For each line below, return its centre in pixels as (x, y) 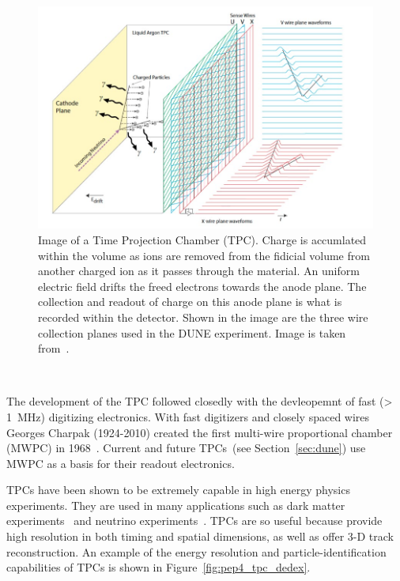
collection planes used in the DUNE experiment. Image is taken (192, 332)
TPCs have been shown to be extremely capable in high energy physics (178, 490)
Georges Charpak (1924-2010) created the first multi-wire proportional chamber (200, 432)
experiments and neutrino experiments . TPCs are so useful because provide (194, 521)
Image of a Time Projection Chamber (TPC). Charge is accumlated (202, 239)
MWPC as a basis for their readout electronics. (121, 463)
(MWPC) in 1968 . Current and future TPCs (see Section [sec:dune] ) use (186, 448)
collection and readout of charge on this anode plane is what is (190, 302)
